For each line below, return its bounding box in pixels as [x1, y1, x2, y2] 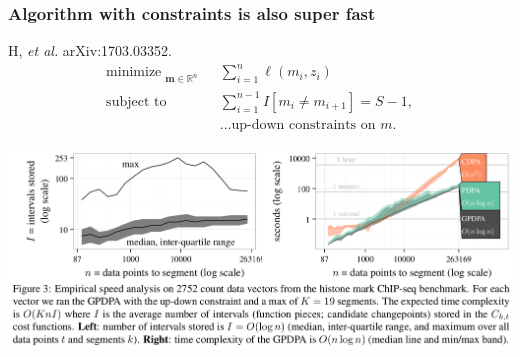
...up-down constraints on [219, 117, 376, 132]
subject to [106, 94, 167, 109]
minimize [106, 65, 162, 80]
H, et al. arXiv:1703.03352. [8, 40, 172, 61]
